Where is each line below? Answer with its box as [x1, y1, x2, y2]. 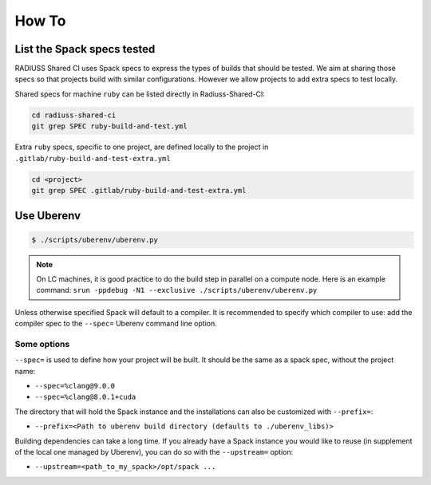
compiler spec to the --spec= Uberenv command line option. [14, 319, 217, 329]
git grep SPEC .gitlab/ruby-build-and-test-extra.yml [31, 186, 247, 195]
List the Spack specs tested [14, 42, 156, 56]
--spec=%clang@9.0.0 [34, 381, 116, 391]
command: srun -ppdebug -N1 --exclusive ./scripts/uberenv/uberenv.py [36, 286, 318, 295]
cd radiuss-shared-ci [31, 110, 117, 120]
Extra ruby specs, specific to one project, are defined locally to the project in [14, 142, 269, 152]
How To [14, 12, 66, 30]
